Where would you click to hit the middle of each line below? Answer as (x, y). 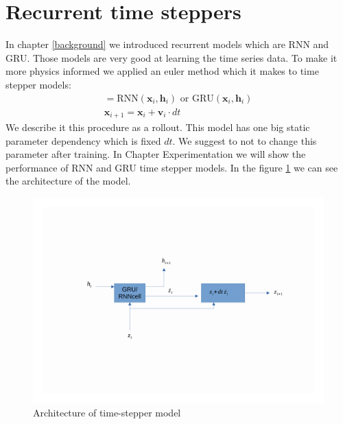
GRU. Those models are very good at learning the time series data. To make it (171, 57)
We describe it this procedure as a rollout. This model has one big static (158, 127)
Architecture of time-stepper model (107, 413)
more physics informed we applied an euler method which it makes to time (162, 71)
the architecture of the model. (68, 181)
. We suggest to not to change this (245, 140)
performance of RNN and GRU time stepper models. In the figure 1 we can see (172, 167)
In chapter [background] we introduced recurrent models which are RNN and (167, 44)
